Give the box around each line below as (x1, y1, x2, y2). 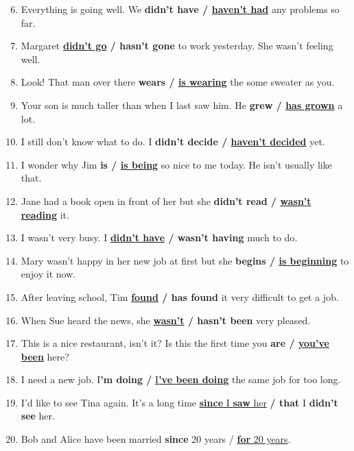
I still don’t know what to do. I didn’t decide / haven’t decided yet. (21, 134, 325, 149)
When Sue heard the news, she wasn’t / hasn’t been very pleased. (21, 313, 311, 327)
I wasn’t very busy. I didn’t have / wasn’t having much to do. (21, 230, 298, 245)
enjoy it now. (21, 267, 76, 281)
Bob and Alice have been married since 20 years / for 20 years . (21, 432, 291, 446)
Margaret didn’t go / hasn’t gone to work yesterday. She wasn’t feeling (21, 38, 333, 53)
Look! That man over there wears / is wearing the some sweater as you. (21, 75, 335, 89)
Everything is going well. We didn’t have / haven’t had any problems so (21, 2, 340, 16)
